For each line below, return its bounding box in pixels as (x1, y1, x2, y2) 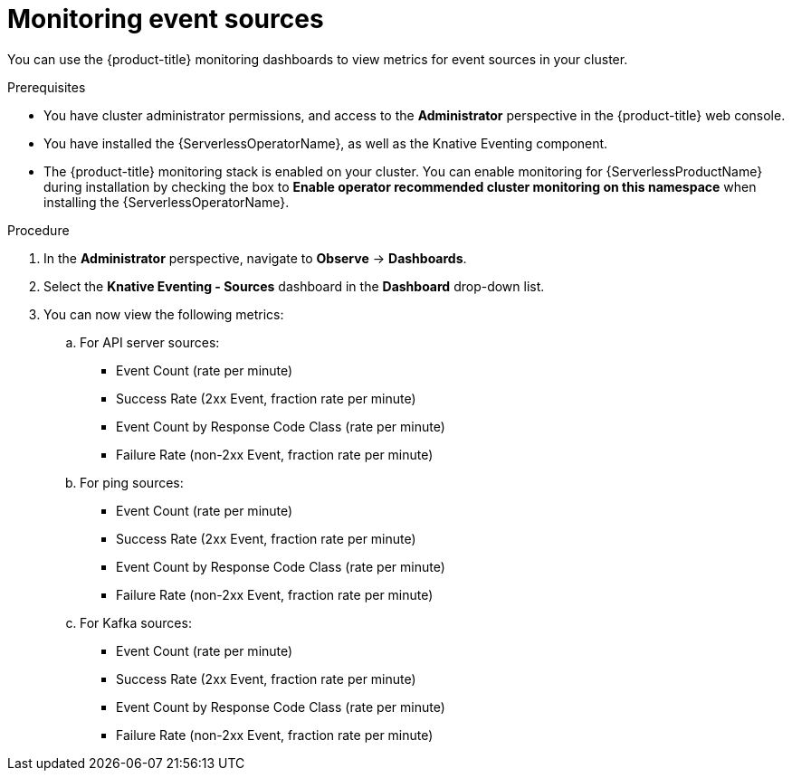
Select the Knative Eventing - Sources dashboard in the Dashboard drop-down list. (43, 278, 545, 294)
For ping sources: (80, 474, 184, 490)
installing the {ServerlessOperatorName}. (43, 194, 290, 210)
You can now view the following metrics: (43, 306, 284, 322)
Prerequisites (7, 79, 86, 95)
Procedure (7, 222, 70, 238)
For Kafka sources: (80, 614, 192, 631)
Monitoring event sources (7, 4, 324, 34)
